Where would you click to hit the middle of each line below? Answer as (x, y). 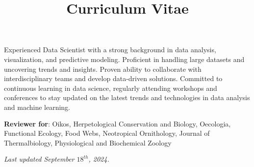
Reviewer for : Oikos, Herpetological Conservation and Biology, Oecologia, (117, 123)
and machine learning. (37, 107)
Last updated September (39, 159)
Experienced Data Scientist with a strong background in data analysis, (110, 50)
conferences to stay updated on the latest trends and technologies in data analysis (127, 97)
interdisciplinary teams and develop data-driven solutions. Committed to (113, 78)
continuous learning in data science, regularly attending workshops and (111, 88)
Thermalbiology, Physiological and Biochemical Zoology (88, 142)
